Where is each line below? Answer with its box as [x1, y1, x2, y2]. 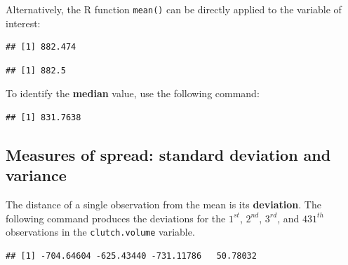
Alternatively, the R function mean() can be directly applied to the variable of [6, 2, 342, 16]
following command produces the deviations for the [6, 210, 226, 225]
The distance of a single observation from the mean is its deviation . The [6, 197, 321, 212]
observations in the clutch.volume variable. [6, 224, 195, 239]
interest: [6, 15, 41, 30]
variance [6, 164, 67, 186]
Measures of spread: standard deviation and [6, 144, 331, 166]
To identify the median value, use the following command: [6, 86, 260, 101]
